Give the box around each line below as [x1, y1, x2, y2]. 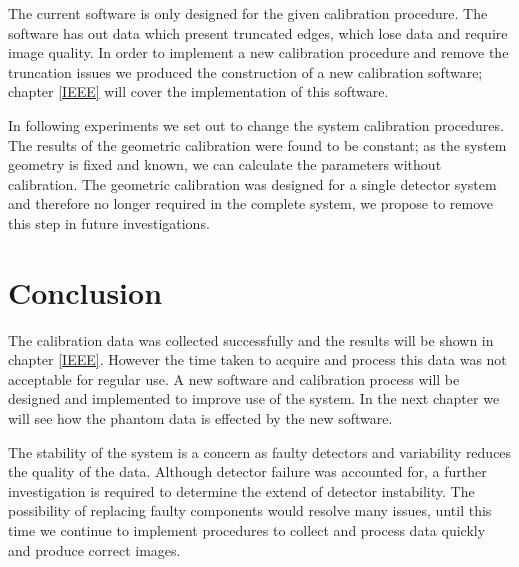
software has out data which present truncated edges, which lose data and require [8, 22, 508, 43]
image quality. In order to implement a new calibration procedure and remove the [8, 42, 509, 63]
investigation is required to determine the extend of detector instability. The [8, 480, 475, 501]
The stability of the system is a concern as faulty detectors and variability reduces [8, 441, 512, 462]
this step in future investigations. [8, 212, 210, 233]
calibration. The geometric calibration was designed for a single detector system [8, 173, 497, 194]
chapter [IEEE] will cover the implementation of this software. [8, 81, 389, 102]
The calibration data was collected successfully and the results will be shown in [8, 329, 494, 350]
